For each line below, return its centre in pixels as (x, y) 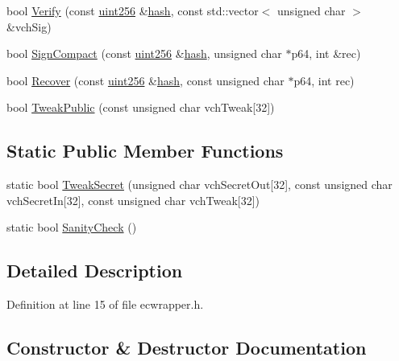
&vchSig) (29, 26)
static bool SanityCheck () (72, 227)
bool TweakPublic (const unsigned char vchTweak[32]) (141, 107)
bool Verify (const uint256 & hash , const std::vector (133, 10)
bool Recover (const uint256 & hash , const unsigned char (145, 80)
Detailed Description (95, 271)
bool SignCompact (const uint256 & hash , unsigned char (144, 53)
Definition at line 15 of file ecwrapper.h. (105, 304)
